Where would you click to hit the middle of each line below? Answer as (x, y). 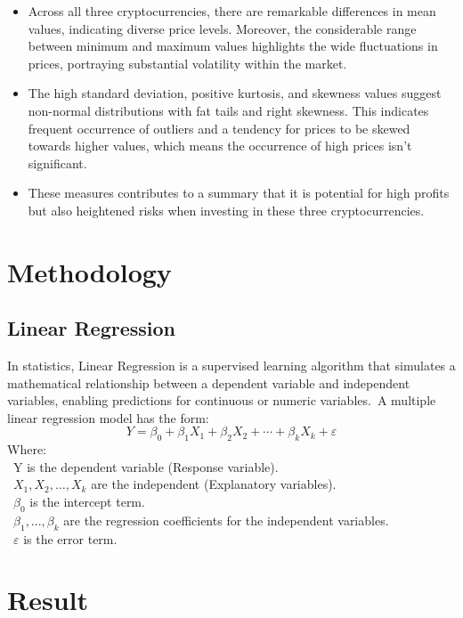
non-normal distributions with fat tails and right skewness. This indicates (228, 110)
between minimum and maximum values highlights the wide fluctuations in (233, 46)
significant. (57, 163)
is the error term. (70, 538)
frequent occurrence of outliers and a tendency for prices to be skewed (219, 128)
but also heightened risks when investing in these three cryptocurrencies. (226, 210)
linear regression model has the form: (108, 417)
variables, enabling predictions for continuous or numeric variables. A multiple (222, 400)
